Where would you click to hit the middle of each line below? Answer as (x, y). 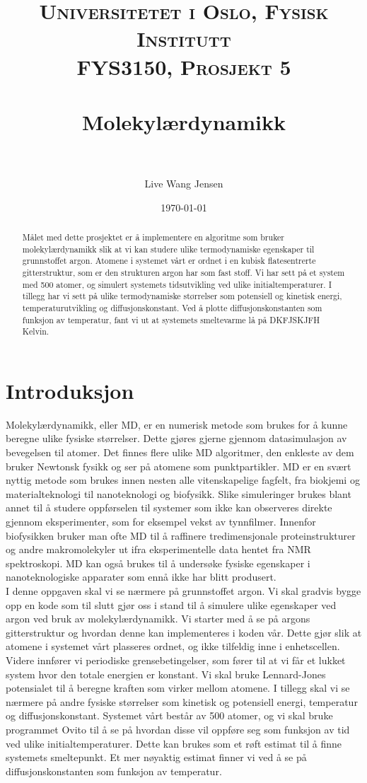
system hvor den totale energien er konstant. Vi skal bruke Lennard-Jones (166, 674)
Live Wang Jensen (184, 184)
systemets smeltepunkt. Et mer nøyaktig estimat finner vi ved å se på (156, 757)
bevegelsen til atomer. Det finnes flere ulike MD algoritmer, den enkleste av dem (180, 452)
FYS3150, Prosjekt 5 (184, 66)
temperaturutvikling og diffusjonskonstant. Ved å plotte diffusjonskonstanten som (172, 307)
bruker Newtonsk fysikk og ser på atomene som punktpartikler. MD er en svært (179, 466)
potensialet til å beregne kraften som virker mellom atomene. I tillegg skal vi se (178, 688)
